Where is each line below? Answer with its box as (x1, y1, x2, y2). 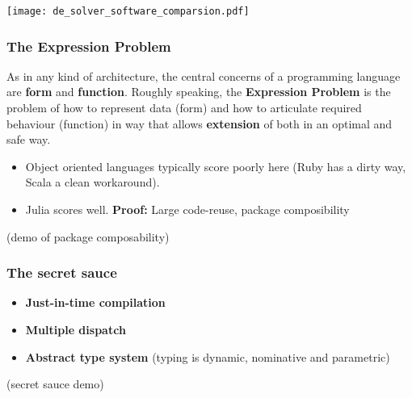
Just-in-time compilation (25, 294, 166, 311)
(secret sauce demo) (6, 375, 104, 392)
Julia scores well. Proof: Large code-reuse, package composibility (25, 201, 350, 218)
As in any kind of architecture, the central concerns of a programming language (6, 67, 401, 84)
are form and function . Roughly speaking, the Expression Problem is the (6, 83, 391, 100)
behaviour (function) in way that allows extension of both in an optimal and (6, 115, 393, 132)
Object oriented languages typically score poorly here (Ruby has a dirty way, (25, 157, 406, 174)
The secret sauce (6, 262, 117, 283)
